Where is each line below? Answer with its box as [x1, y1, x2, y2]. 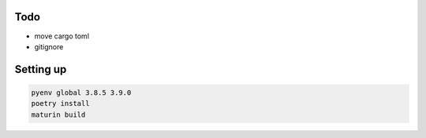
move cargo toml [34, 31, 90, 41]
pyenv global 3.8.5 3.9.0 [31, 88, 132, 97]
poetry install [31, 99, 90, 108]
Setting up [14, 63, 67, 76]
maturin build [31, 110, 86, 119]
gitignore [34, 42, 64, 51]
